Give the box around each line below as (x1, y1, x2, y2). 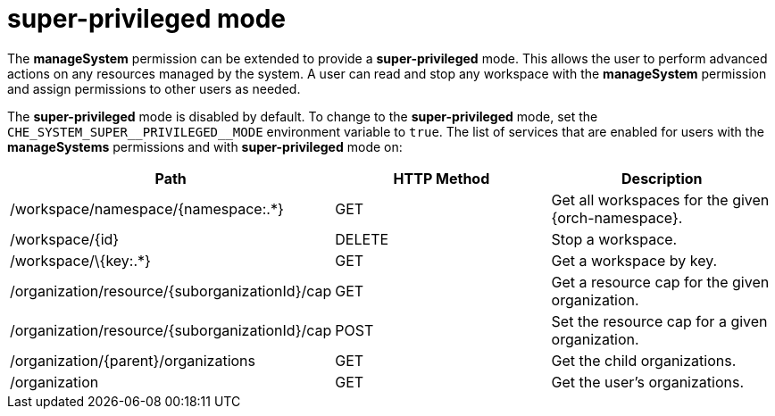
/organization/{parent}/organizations (10, 351, 255, 370)
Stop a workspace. (551, 229, 678, 248)
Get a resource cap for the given (551, 272, 770, 291)
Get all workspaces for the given (551, 190, 770, 209)
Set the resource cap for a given (551, 312, 768, 330)
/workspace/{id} (10, 229, 120, 248)
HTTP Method (393, 169, 490, 187)
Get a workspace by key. (551, 251, 718, 270)
